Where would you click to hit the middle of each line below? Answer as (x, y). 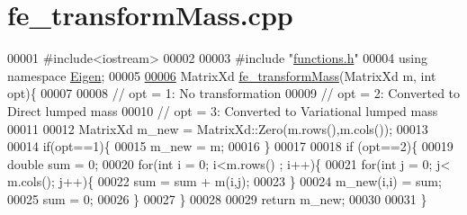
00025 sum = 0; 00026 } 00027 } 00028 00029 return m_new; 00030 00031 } (217, 198)
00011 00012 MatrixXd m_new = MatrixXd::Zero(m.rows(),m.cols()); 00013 (218, 128)
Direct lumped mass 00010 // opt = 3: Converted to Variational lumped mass (223, 110)
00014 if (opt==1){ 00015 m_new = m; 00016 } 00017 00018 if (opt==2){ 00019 (230, 146)
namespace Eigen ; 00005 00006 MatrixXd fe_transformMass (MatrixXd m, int (222, 75)
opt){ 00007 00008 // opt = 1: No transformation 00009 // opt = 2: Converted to (234, 93)
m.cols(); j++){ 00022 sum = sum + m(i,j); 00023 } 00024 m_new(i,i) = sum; (225, 181)
